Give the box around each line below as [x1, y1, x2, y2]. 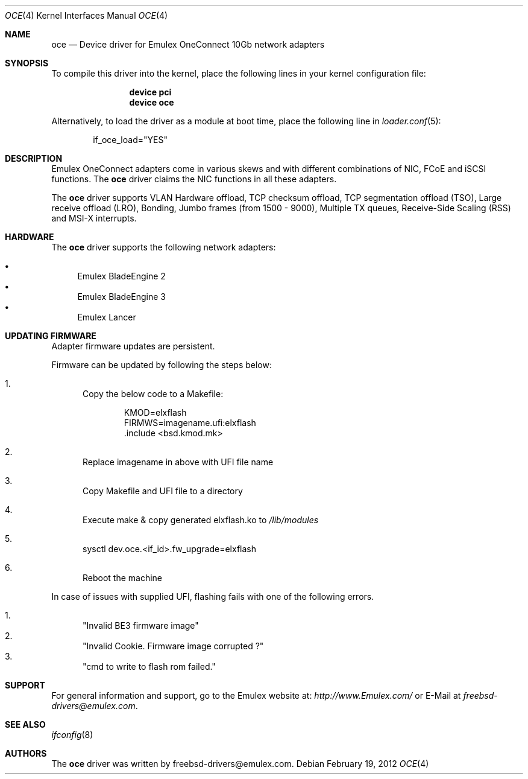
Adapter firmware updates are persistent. [51, 341, 215, 351]
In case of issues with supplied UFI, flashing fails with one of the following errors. [51, 591, 374, 602]
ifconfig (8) [51, 730, 93, 740]
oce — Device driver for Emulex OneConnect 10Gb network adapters [51, 39, 325, 49]
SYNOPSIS [5, 58, 49, 68]
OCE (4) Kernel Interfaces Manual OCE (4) [5, 10, 168, 21]
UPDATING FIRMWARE [5, 331, 96, 341]
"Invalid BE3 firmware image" [83, 620, 199, 631]
